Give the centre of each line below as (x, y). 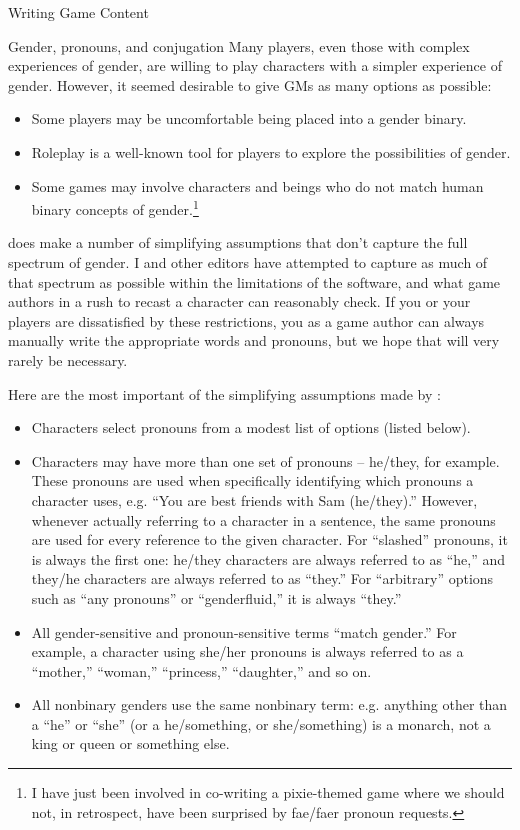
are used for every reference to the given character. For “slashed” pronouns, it (269, 539)
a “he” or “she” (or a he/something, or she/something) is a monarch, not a (261, 723)
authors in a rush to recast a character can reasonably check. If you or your (239, 301)
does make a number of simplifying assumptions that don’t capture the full (238, 242)
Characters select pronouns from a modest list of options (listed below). (251, 427)
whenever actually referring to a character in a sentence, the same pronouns (263, 519)
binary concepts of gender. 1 (115, 207)
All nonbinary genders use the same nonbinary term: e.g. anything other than (269, 704)
